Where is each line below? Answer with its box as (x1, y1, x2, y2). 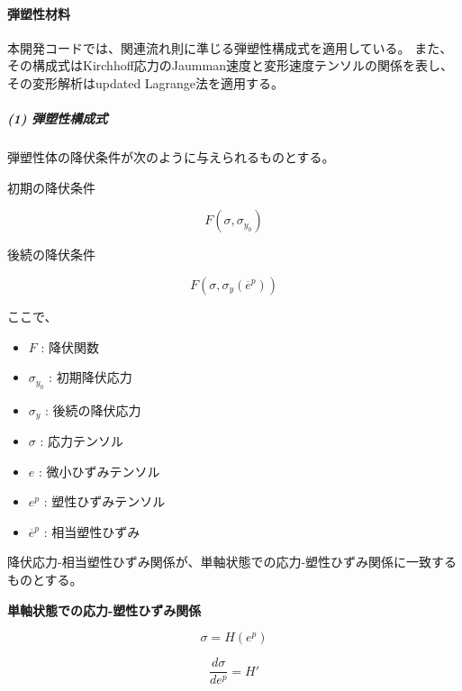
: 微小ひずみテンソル (38, 461, 160, 480)
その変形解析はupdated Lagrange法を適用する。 (7, 73, 285, 92)
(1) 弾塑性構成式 (7, 109, 108, 128)
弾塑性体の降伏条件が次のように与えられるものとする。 (7, 148, 335, 167)
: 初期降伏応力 (49, 368, 132, 386)
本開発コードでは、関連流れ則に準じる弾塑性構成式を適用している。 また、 (7, 38, 453, 57)
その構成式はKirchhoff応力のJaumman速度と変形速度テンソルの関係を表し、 (7, 56, 453, 75)
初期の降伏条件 (7, 177, 95, 196)
